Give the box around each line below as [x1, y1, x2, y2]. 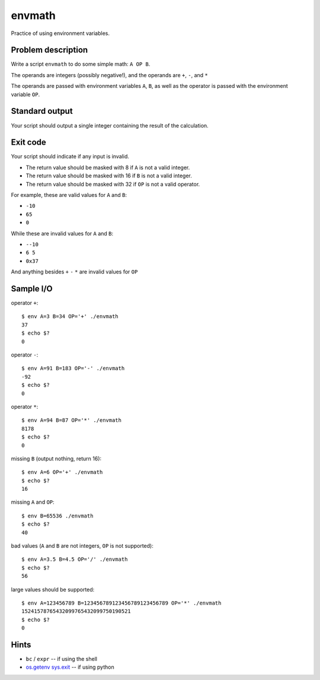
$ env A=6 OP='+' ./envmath [21, 469, 103, 476]
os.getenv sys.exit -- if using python [25, 663, 115, 671]
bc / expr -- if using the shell [25, 656, 98, 663]
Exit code [11, 137, 47, 148]
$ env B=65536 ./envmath [21, 512, 94, 519]
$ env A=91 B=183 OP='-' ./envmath [21, 365, 125, 372]
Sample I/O [11, 284, 53, 294]
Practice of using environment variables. [11, 30, 110, 37]
